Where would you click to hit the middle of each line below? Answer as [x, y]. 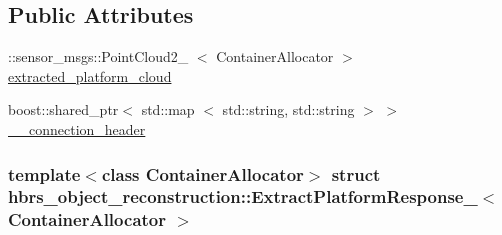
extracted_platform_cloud [90, 75]
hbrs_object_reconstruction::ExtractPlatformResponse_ [243, 196]
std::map [168, 109]
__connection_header [77, 128]
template [44, 173]
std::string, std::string [288, 109]
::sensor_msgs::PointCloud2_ [98, 56]
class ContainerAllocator [202, 173]
